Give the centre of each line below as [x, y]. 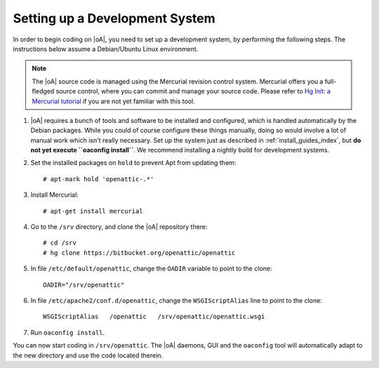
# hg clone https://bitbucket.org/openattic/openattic [139, 252]
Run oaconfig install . [68, 332]
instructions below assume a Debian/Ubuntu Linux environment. [106, 48]
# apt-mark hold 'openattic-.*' [99, 179]
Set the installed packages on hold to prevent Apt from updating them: [133, 163]
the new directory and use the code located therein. [88, 355]
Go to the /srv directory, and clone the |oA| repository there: [119, 227]
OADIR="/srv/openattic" [84, 285]
